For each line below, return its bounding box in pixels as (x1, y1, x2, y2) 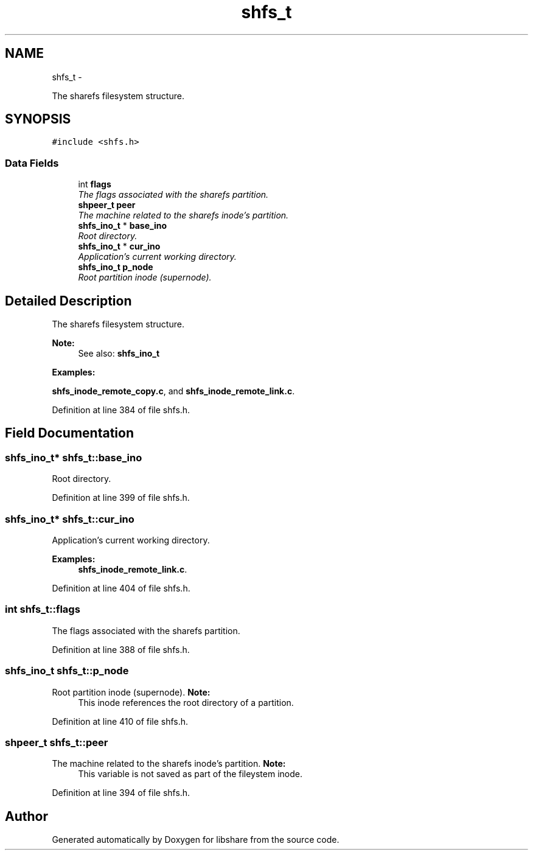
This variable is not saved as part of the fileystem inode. (78, 769, 302, 780)
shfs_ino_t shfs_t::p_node (5, 665, 129, 677)
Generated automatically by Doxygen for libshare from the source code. (52, 834, 340, 845)
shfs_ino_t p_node (78, 262, 153, 273)
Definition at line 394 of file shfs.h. (52, 787, 190, 798)
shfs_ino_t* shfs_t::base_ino (5, 451, 142, 464)
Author (5, 808, 48, 824)
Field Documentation (5, 425, 134, 441)
